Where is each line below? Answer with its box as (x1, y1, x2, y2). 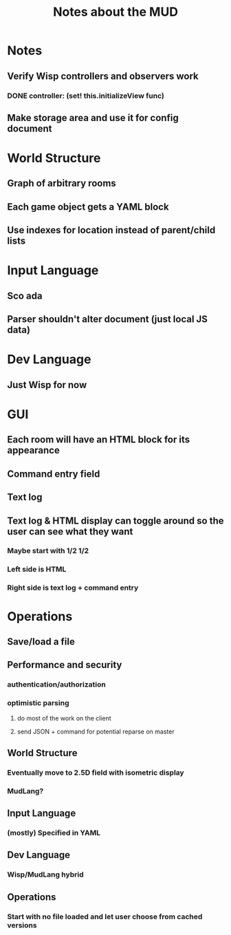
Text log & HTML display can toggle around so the (7, 515, 224, 526)
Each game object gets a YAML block (7, 201, 170, 213)
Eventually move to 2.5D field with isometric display (7, 768, 184, 777)
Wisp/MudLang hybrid (7, 870, 84, 879)
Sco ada (7, 290, 43, 301)
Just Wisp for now (7, 379, 87, 391)
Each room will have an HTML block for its (7, 434, 190, 446)
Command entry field (7, 468, 100, 480)
